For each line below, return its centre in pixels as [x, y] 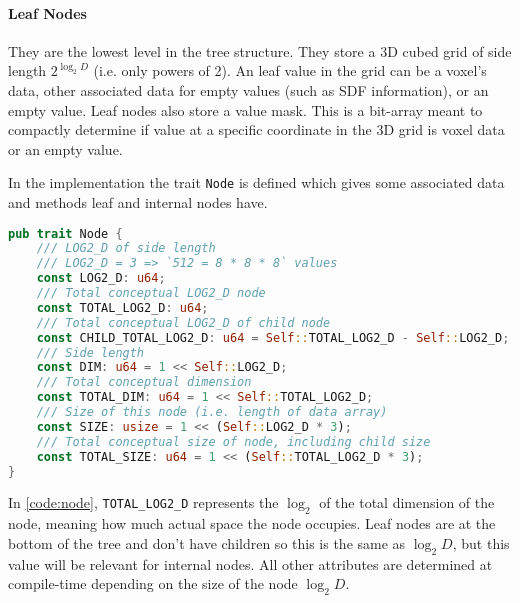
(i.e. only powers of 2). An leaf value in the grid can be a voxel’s [290, 70]
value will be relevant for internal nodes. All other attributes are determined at [250, 563]
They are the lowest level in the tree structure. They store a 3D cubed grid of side [260, 50]
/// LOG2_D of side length [126, 248]
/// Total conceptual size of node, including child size [233, 441]
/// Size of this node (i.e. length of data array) [212, 412]
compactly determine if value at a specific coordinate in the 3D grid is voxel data [256, 129]
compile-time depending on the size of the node [153, 583]
